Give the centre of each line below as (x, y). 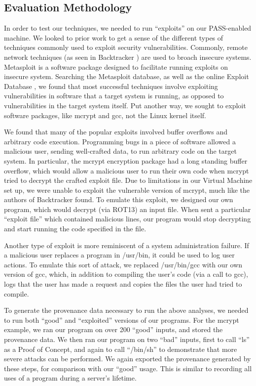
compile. (17, 293)
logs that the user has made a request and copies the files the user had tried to (123, 284)
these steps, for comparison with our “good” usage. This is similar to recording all (128, 368)
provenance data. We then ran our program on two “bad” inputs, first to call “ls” (127, 339)
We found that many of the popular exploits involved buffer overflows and (116, 132)
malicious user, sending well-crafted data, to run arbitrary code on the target (120, 151)
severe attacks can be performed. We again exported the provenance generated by (128, 359)
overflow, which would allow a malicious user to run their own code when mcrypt (127, 170)
